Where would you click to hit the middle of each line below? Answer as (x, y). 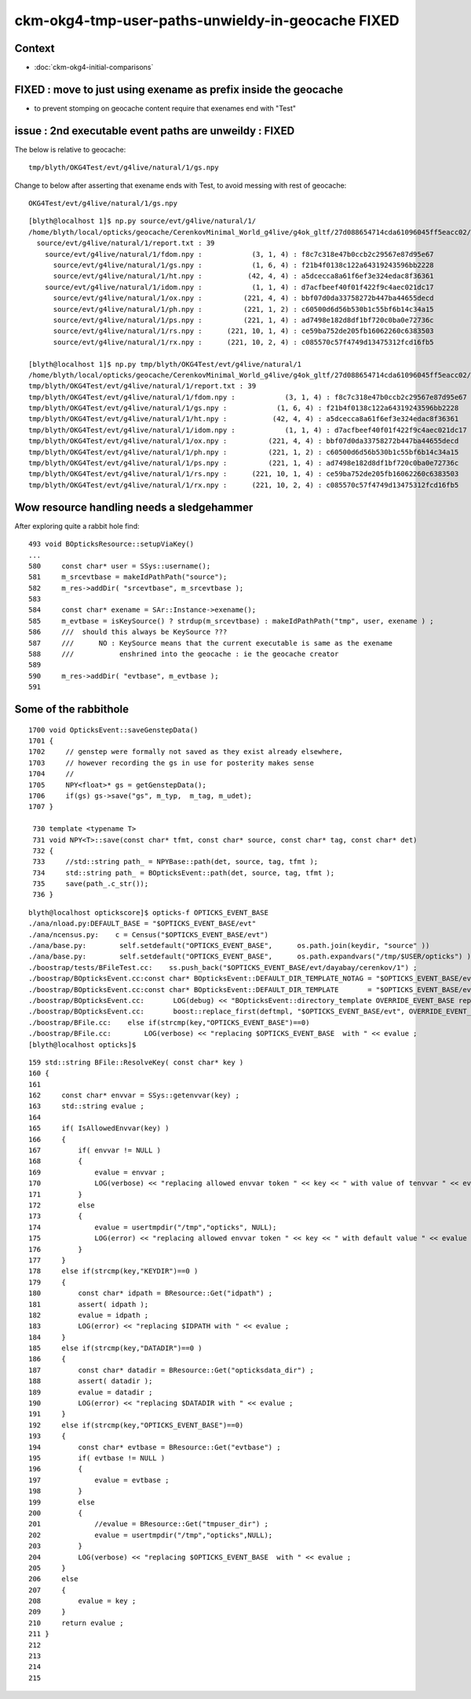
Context (35, 48)
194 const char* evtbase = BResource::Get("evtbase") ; (155, 1447)
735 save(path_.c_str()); (91, 884)
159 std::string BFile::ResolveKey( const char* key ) (136, 1062)
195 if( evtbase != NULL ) (97, 1458)
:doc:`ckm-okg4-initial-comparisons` (94, 68)
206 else (53, 1579)
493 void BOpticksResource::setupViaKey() (111, 544)
